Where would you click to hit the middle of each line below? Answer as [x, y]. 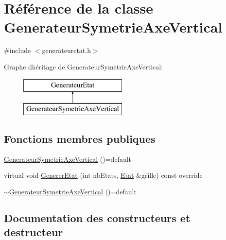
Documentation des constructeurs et [97, 218]
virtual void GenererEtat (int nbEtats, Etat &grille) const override [103, 175]
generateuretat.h [66, 50]
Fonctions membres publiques [80, 139]
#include [17, 50]
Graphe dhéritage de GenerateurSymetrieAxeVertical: [84, 66]
